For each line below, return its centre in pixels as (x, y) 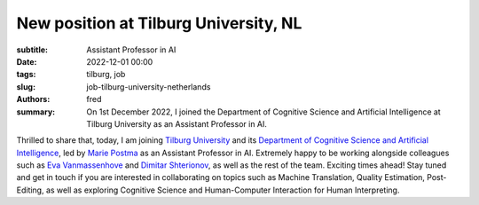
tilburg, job (106, 75)
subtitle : (32, 50)
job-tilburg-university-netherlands (149, 87)
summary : (36, 112)
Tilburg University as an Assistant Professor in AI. (177, 123)
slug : (26, 87)
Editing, (30, 190)
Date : (27, 61)
